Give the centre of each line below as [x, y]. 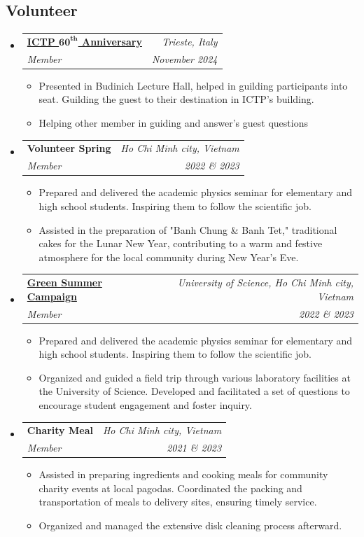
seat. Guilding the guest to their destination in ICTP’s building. [176, 99]
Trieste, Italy [190, 41]
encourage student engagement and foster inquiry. [145, 404]
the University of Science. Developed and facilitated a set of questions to [194, 391]
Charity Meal [60, 430]
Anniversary [112, 41]
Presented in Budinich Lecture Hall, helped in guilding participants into [193, 85]
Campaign [52, 296]
